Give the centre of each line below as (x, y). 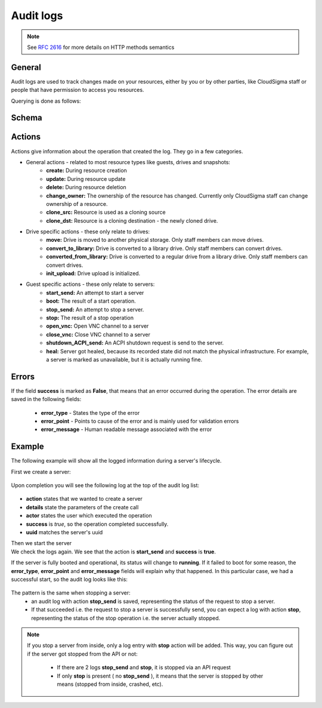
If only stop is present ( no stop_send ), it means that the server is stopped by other (160, 676)
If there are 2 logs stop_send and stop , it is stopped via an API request (144, 667)
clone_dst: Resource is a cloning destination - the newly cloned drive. (132, 220)
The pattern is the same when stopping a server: (71, 593)
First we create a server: (41, 472)
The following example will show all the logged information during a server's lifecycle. (116, 461)
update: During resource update (86, 178)
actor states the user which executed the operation (89, 516)
